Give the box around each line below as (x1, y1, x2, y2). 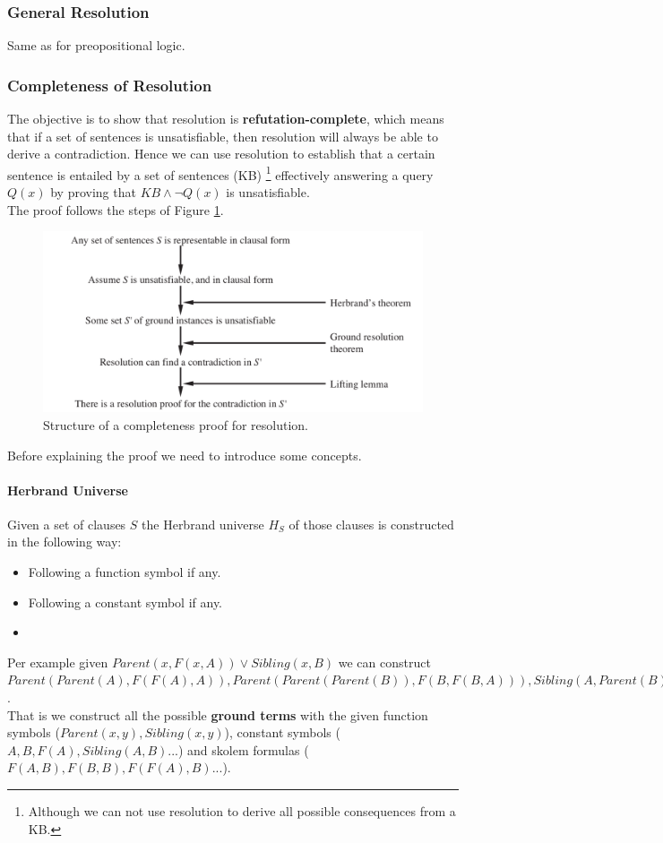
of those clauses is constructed (288, 514, 454, 533)
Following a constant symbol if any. (28, 592, 222, 611)
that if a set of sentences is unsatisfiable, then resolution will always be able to (7, 126, 438, 145)
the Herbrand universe (142, 514, 264, 533)
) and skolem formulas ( (177, 740, 309, 759)
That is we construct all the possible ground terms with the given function (7, 705, 428, 724)
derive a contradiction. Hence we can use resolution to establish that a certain (7, 144, 435, 163)
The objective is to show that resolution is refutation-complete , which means (7, 109, 444, 128)
